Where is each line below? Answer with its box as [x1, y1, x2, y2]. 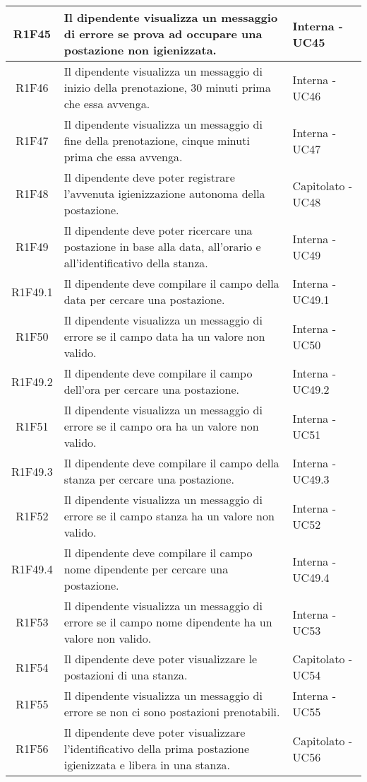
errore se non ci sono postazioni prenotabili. [64, 704, 280, 720]
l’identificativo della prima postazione [64, 740, 250, 757]
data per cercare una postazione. [64, 291, 225, 308]
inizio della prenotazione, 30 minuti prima [64, 79, 271, 95]
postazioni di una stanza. [64, 667, 188, 683]
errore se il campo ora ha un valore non [64, 418, 259, 434]
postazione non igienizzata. [64, 42, 217, 58]
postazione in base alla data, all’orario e [64, 238, 261, 255]
